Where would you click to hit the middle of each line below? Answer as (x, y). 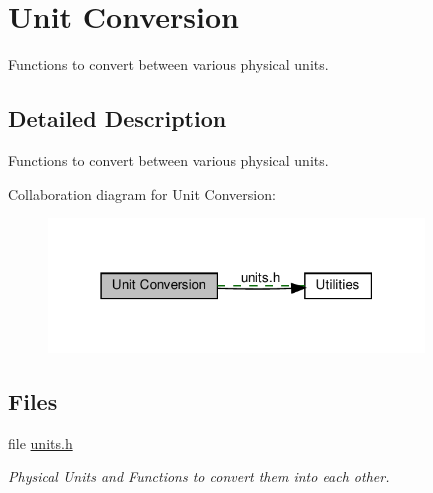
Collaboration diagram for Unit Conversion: (142, 193)
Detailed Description (117, 118)
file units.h (40, 442)
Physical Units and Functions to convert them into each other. (199, 476)
